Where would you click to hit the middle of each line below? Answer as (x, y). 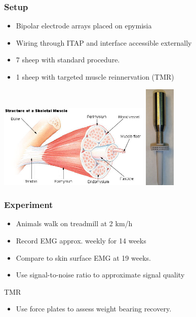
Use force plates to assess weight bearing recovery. (94, 309)
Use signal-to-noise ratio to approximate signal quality (100, 275)
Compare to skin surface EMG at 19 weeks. (83, 257)
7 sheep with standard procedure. (68, 60)
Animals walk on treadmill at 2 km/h (74, 223)
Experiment (29, 205)
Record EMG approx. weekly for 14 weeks (81, 240)
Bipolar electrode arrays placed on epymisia (84, 26)
